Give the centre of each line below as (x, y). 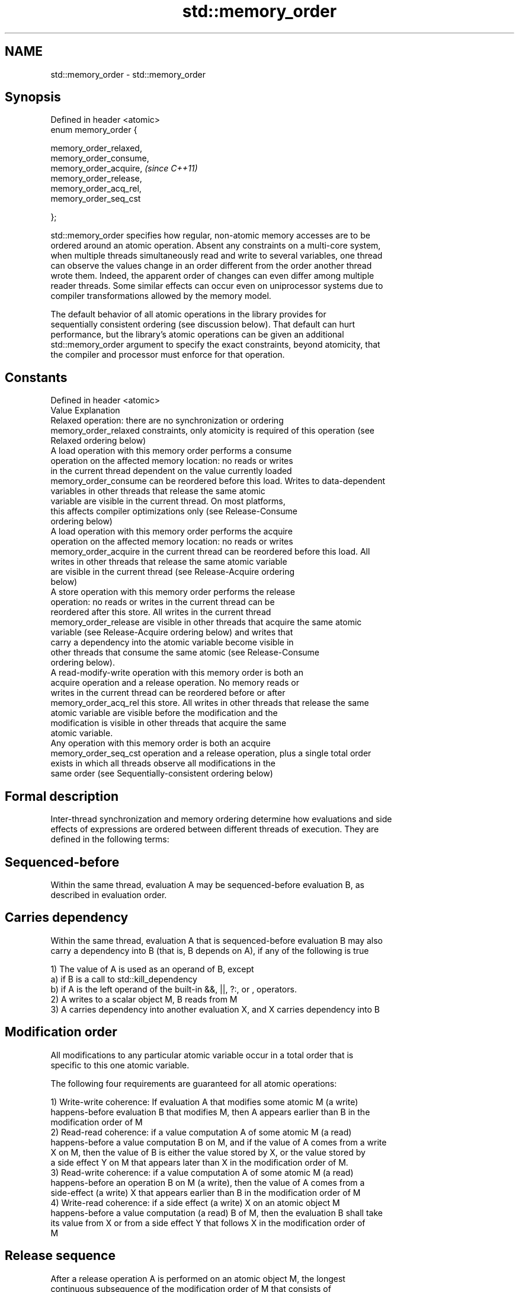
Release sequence (60, 1256)
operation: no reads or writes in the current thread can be (163, 602)
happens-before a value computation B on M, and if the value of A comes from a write (219, 1142)
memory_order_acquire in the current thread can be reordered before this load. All (210, 552)
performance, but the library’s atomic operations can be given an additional (197, 335)
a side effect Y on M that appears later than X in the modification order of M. (199, 1162)
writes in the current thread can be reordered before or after (168, 693)
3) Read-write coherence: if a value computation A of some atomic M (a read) (202, 1172)
